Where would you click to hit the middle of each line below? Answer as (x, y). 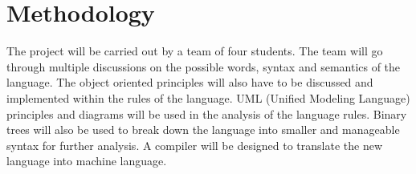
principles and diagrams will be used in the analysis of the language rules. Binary (207, 113)
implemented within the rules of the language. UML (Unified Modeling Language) (208, 97)
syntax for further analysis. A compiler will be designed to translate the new (195, 145)
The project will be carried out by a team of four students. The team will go (195, 51)
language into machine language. (87, 161)
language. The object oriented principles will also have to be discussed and (190, 82)
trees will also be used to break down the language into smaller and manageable (203, 129)
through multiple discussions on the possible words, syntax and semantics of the (204, 66)
